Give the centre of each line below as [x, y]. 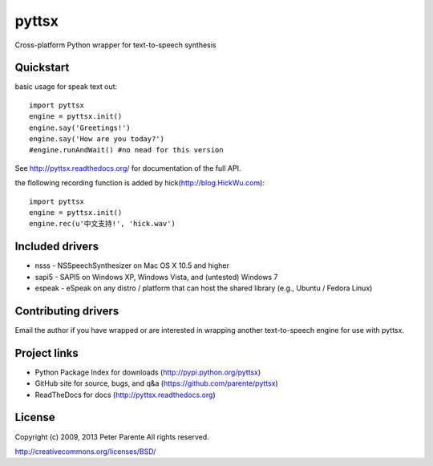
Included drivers [57, 247]
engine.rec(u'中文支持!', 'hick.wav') [103, 224]
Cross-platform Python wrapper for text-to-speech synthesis [115, 45]
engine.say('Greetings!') [80, 128]
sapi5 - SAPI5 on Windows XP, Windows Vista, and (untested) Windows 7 [156, 277]
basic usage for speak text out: [66, 87]
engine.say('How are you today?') [97, 139]
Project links [47, 353]
